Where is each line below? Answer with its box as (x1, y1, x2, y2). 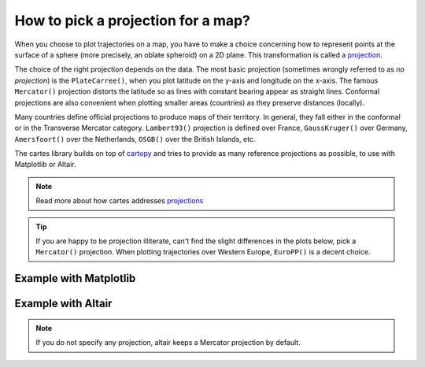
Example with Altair (14, 297, 113, 310)
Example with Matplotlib (14, 272, 136, 285)
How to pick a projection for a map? (14, 12, 251, 29)
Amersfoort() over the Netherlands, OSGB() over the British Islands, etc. (14, 134, 256, 143)
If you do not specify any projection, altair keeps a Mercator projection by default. (35, 338, 301, 347)
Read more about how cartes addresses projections (35, 196, 204, 206)
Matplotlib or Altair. (14, 160, 76, 169)
